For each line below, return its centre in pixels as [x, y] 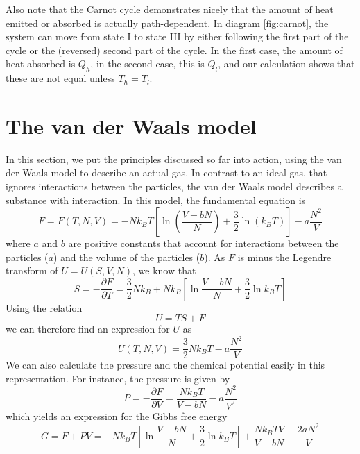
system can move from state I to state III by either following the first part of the [177, 36]
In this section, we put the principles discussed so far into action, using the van [174, 159]
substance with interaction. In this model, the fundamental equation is [156, 200]
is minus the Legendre [284, 257]
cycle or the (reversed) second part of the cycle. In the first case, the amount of [174, 50]
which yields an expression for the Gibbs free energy [117, 416]
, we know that [164, 270]
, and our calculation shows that [286, 64]
